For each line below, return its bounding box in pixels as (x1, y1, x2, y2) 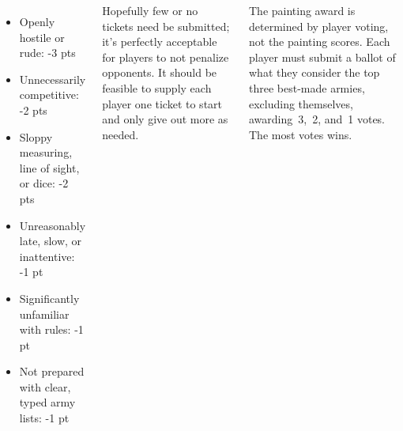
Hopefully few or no (102, 2, 198, 18)
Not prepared (19, 363, 85, 380)
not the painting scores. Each (248, 33, 390, 50)
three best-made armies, (248, 79, 365, 96)
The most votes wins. (248, 126, 352, 142)
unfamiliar (19, 305, 70, 322)
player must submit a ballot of (248, 48, 396, 65)
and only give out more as (102, 111, 228, 127)
